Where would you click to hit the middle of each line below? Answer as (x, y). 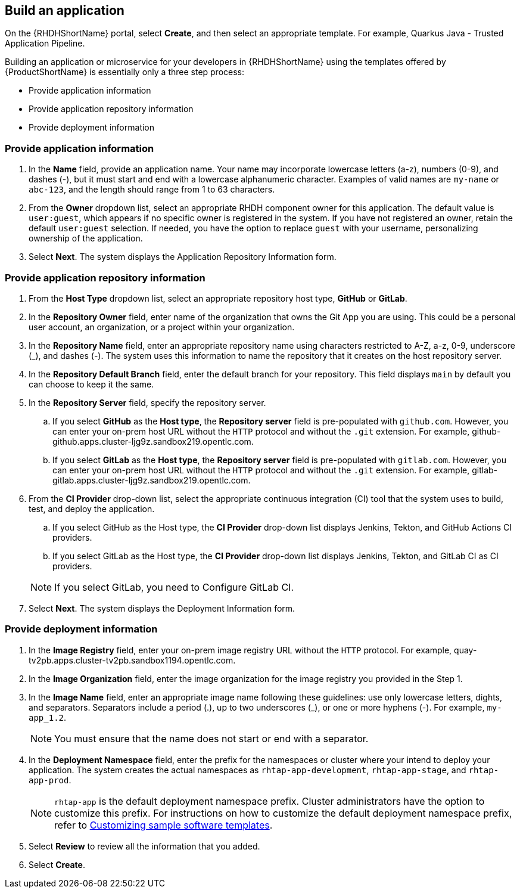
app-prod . (50, 780)
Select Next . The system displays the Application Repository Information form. (183, 257)
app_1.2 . (48, 717)
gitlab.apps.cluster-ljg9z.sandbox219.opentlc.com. (152, 480)
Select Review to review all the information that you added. (144, 846)
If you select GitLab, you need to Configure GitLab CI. (174, 587)
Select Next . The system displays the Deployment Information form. (162, 608)
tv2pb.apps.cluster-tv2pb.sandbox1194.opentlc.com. (132, 660)
